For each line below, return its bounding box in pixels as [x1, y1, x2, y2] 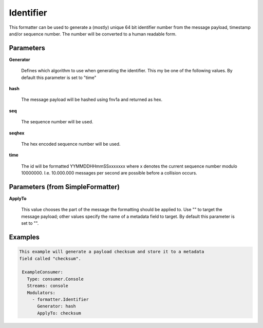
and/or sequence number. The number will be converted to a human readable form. [9, 31, 177, 37]
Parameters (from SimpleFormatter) [9, 183, 120, 191]
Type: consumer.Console [27, 276, 84, 282]
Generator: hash [37, 304, 76, 309]
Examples [9, 233, 40, 241]
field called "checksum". [19, 256, 81, 261]
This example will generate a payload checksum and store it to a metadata [19, 249, 205, 254]
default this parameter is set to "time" [21, 75, 97, 80]
